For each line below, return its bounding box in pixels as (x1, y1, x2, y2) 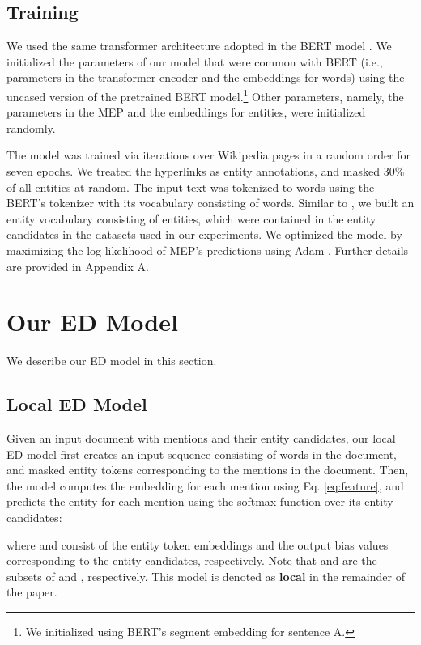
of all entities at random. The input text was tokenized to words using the (6, 178, 375, 195)
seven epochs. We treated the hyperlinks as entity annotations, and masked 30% (6, 163, 405, 180)
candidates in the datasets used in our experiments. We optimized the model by (6, 226, 402, 243)
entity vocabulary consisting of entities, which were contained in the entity (6, 210, 376, 227)
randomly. (6, 119, 56, 136)
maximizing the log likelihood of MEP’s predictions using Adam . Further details (6, 241, 409, 258)
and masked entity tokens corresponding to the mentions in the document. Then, (6, 461, 409, 478)
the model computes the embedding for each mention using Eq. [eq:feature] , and (6, 477, 404, 494)
